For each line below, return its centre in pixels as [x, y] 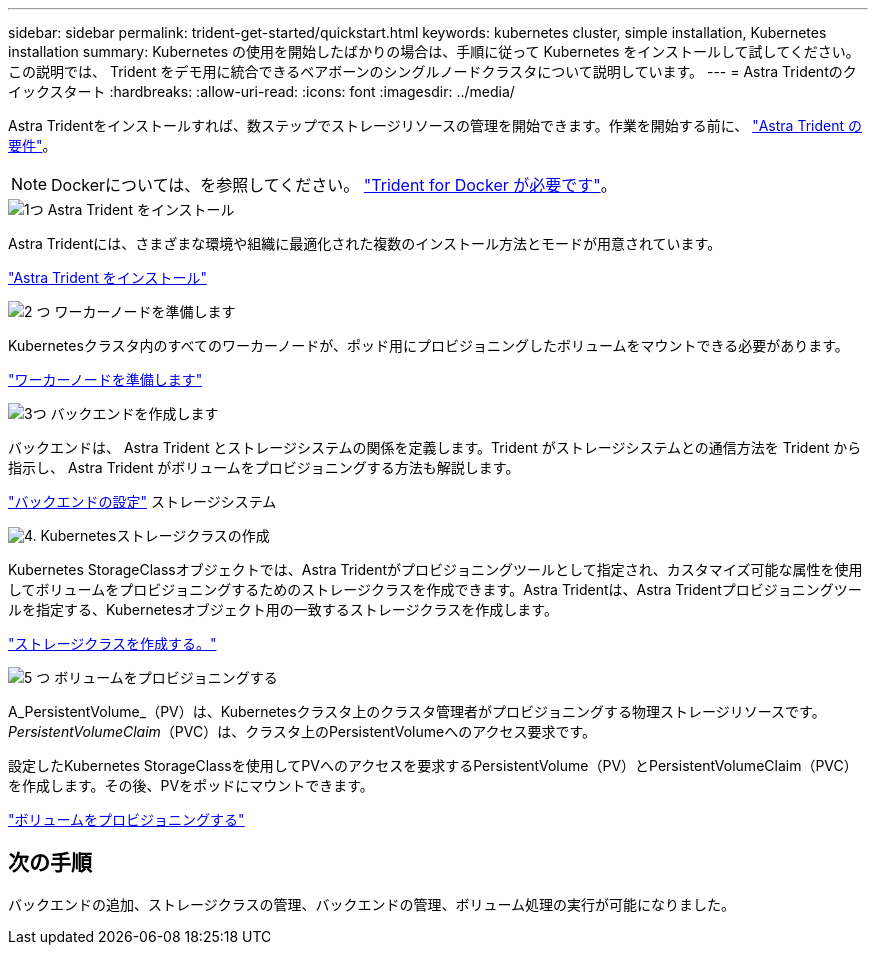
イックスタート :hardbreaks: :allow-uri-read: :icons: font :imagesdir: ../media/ [261, 91]
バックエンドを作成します [134, 413]
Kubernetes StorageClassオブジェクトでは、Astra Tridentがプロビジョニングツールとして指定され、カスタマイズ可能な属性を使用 [435, 569]
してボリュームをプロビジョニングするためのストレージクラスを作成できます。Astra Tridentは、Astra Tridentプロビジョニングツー [435, 589]
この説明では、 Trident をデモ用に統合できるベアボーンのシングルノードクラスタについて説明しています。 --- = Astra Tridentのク [432, 71]
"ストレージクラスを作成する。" [112, 643]
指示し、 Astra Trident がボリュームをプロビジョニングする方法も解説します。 [264, 467]
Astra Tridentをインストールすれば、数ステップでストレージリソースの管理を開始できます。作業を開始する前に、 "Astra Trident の [435, 125]
